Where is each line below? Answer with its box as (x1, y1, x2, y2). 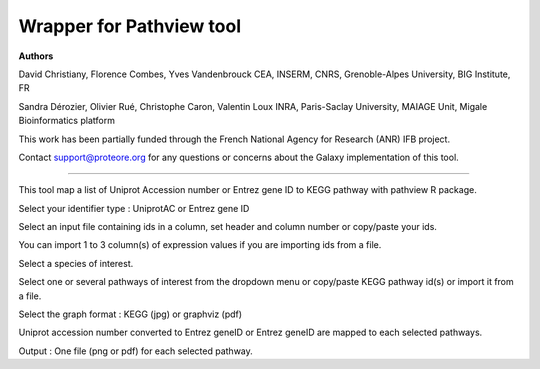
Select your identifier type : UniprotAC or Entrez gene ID (18, 202, 250, 214)
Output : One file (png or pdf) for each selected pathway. (18, 345, 254, 357)
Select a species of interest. (18, 257, 134, 269)
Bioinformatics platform (18, 115, 115, 127)
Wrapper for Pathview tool (18, 15, 242, 37)
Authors (18, 50, 54, 62)
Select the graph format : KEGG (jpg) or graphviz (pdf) (18, 308, 243, 320)
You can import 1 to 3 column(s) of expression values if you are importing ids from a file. (18, 239, 382, 251)
